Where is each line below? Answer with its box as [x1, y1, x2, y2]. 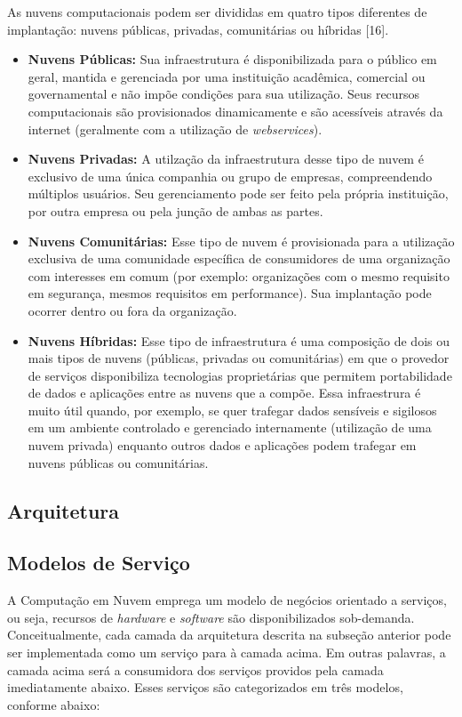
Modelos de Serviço [7, 549, 190, 576]
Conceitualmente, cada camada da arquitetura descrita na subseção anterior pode [7, 625, 451, 644]
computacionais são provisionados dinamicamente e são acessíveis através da [28, 101, 443, 120]
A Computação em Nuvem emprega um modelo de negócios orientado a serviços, [7, 591, 447, 609]
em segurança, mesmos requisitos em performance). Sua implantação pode [28, 284, 432, 302]
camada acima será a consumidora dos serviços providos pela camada [7, 660, 384, 679]
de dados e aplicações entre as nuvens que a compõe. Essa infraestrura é [28, 383, 421, 402]
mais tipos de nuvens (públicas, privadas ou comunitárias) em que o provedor [28, 349, 450, 367]
